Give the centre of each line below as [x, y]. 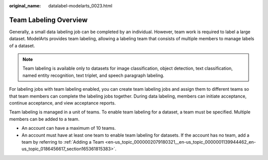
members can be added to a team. [44, 119]
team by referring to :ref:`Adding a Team [63, 142]
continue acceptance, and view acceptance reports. [63, 103]
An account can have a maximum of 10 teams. [69, 128]
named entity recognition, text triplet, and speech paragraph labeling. [94, 75]
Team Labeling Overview [48, 20]
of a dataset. [22, 46]
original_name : [25, 6]
